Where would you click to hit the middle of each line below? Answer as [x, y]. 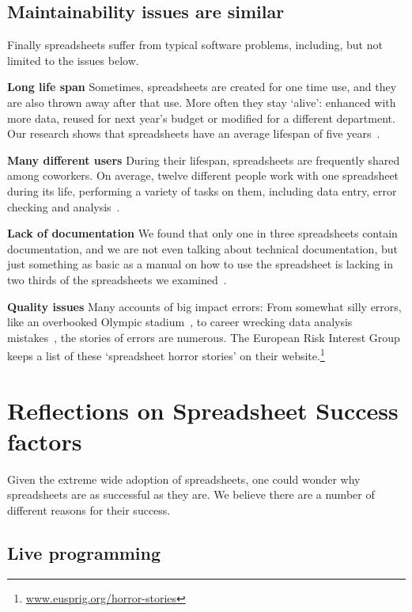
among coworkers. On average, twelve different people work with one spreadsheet [203, 175]
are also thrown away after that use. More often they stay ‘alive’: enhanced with [202, 102]
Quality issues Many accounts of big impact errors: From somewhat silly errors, [204, 306]
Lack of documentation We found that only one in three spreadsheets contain [202, 233]
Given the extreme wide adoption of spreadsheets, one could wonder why [184, 479]
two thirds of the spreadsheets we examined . [117, 279]
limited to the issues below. [73, 60]
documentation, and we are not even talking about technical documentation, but [202, 248]
